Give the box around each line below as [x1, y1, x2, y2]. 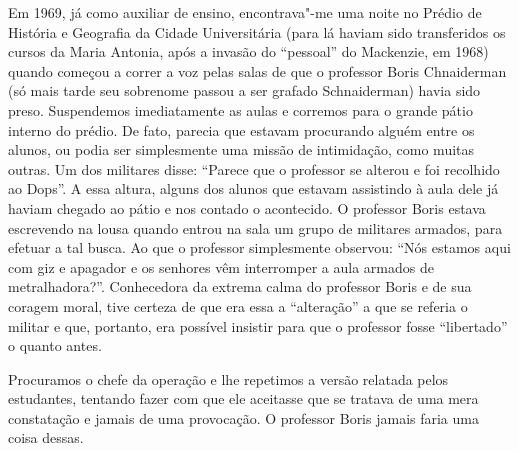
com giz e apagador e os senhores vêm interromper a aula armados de [8, 256, 434, 277]
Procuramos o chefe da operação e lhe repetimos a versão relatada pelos [8, 368, 449, 389]
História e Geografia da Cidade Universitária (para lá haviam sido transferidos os [8, 21, 506, 42]
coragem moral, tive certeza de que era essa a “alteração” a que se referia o [8, 295, 468, 316]
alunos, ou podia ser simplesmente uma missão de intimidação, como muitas [8, 139, 475, 160]
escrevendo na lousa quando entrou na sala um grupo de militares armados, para [8, 217, 503, 238]
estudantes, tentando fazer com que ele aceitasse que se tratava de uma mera [8, 388, 479, 409]
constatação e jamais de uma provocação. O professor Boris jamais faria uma [8, 407, 479, 428]
